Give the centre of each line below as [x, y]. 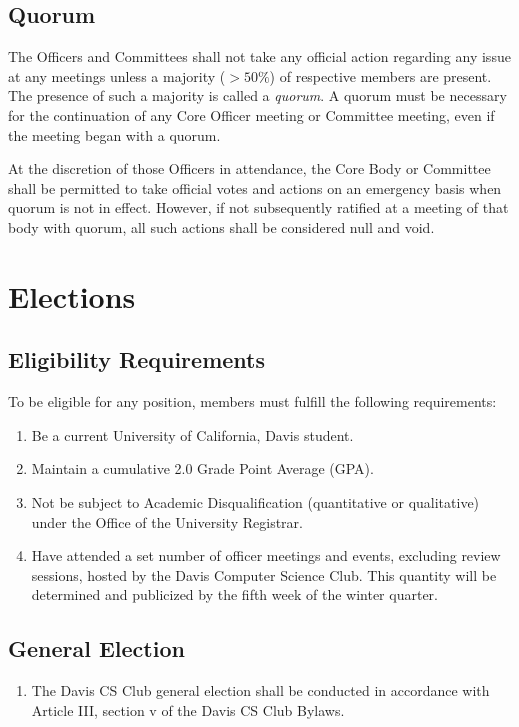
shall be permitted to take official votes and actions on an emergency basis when [255, 187]
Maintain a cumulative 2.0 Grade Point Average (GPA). [202, 468]
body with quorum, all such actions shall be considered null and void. [221, 226]
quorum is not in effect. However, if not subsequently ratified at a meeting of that [258, 207]
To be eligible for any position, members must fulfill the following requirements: [252, 401]
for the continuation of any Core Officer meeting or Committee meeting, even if [251, 114]
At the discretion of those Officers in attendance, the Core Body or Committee [249, 168]
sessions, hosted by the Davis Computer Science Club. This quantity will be [264, 574]
